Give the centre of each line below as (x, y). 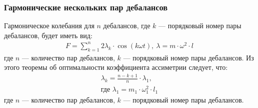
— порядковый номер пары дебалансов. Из (189, 57)
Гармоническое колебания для (49, 26)
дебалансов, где (127, 26)
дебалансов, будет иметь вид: (48, 35)
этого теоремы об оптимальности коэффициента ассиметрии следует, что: (116, 67)
